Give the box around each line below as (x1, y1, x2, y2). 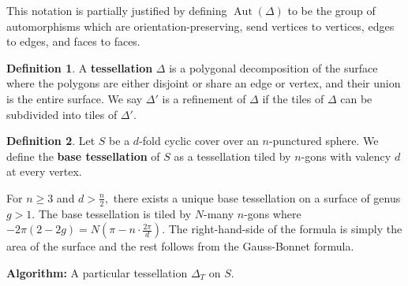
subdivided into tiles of (6, 106, 118, 122)
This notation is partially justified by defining (6, 2, 227, 18)
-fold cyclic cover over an (139, 132, 259, 149)
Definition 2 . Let (6, 132, 95, 149)
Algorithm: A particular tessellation (6, 264, 188, 280)
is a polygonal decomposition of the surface (169, 59, 378, 76)
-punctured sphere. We (268, 132, 379, 149)
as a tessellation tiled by (174, 147, 291, 164)
